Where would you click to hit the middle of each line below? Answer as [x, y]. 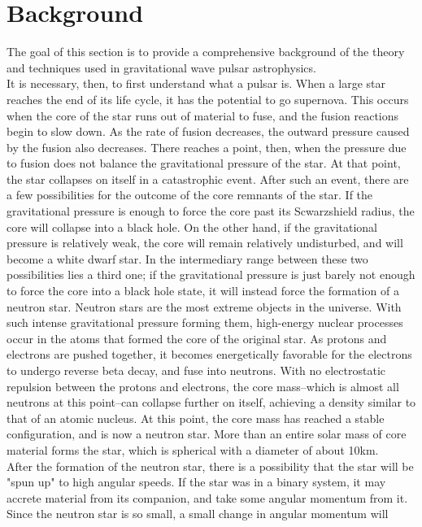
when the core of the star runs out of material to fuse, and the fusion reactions [203, 115]
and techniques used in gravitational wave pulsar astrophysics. [161, 67]
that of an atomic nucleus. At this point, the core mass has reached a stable [196, 418]
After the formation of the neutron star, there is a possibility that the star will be [210, 466]
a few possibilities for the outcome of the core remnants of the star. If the [190, 195]
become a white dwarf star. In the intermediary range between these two [187, 258]
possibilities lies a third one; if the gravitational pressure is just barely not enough [211, 274]
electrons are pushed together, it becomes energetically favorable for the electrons [209, 354]
